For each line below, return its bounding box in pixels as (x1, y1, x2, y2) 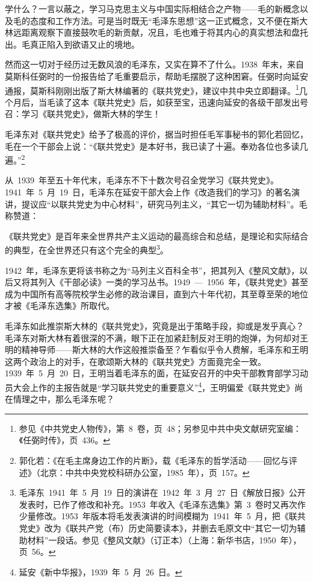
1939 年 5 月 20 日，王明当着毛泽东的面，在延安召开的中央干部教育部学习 (5, 367, 300, 379)
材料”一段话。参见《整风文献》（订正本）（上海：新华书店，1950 (27, 533, 276, 546)
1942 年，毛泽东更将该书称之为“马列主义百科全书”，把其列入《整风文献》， (5, 264, 300, 276)
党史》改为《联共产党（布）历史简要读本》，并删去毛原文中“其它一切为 (19, 522, 297, 534)
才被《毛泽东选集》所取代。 (5, 299, 114, 312)
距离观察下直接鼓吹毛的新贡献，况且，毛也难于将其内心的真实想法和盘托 (21, 26, 308, 39)
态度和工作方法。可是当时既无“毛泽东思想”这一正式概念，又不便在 (29, 14, 291, 27)
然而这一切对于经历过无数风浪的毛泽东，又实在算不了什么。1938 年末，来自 (5, 58, 304, 71)
